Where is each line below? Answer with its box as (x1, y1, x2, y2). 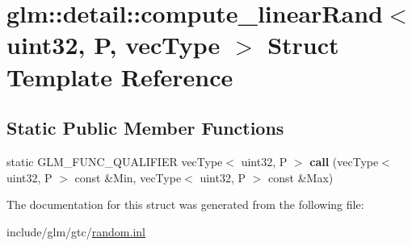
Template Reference (6, 60, 233, 93)
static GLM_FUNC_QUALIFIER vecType (6, 152, 223, 169)
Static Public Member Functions (6, 115, 284, 140)
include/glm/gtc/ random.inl (6, 223, 145, 240)
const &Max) (268, 169, 334, 186)
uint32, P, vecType (6, 28, 221, 61)
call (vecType (309, 152, 379, 169)
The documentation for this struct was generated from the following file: (6, 196, 364, 213)
